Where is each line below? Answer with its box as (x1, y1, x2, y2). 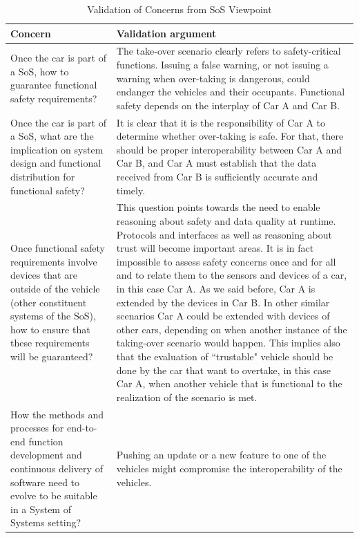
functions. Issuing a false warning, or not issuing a (116, 57, 329, 72)
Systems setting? (10, 515, 81, 530)
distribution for (10, 169, 75, 184)
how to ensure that (10, 322, 90, 336)
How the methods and (10, 407, 104, 421)
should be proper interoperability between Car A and (116, 142, 342, 156)
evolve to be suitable (10, 488, 97, 503)
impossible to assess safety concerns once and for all (116, 254, 336, 268)
